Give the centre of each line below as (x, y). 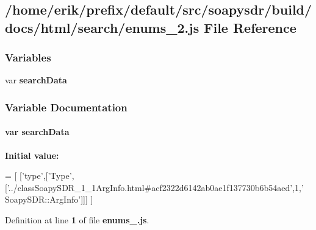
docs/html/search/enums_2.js (102, 27)
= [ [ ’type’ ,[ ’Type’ (38, 176)
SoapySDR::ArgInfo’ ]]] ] (49, 199)
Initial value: (32, 155)
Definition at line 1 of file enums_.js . (77, 220)
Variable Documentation (66, 107)
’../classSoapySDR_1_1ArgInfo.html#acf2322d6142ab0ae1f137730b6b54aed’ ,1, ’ (155, 187)
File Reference (250, 27)
